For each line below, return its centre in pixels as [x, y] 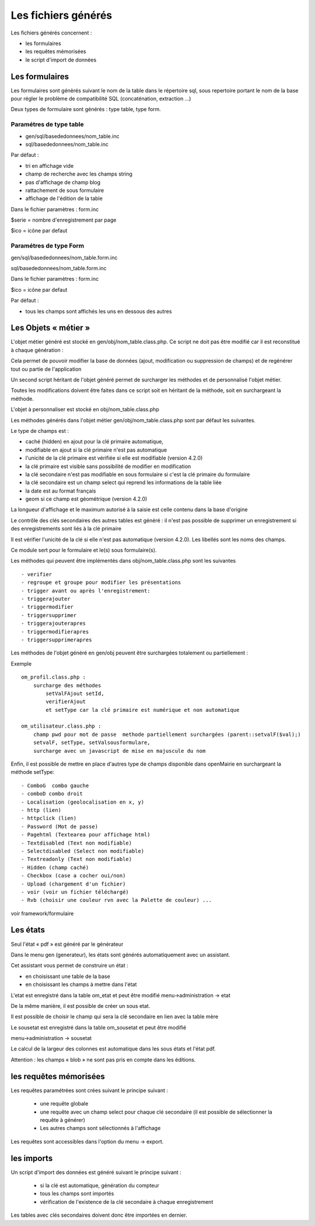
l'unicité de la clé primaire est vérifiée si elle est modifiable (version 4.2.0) [114, 458]
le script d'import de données [61, 60]
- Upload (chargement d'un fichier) [73, 884]
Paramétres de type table [47, 125]
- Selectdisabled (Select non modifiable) [83, 851]
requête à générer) [63, 1120]
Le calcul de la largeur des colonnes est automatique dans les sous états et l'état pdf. [113, 1049]
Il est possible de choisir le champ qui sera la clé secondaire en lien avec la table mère [115, 1017]
